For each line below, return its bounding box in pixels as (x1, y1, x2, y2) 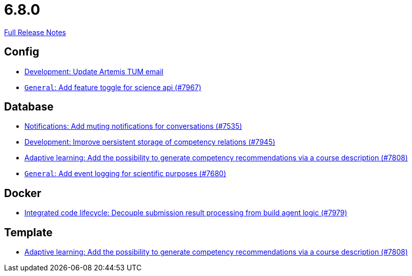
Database (4, 100, 54, 114)
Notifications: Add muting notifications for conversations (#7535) (24, 122, 242, 131)
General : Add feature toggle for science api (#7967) (24, 82, 201, 92)
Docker (4, 186, 42, 200)
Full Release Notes (4, 27, 66, 37)
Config (4, 45, 39, 59)
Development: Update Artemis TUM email (24, 67, 164, 76)
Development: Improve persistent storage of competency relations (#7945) (24, 137, 276, 147)
